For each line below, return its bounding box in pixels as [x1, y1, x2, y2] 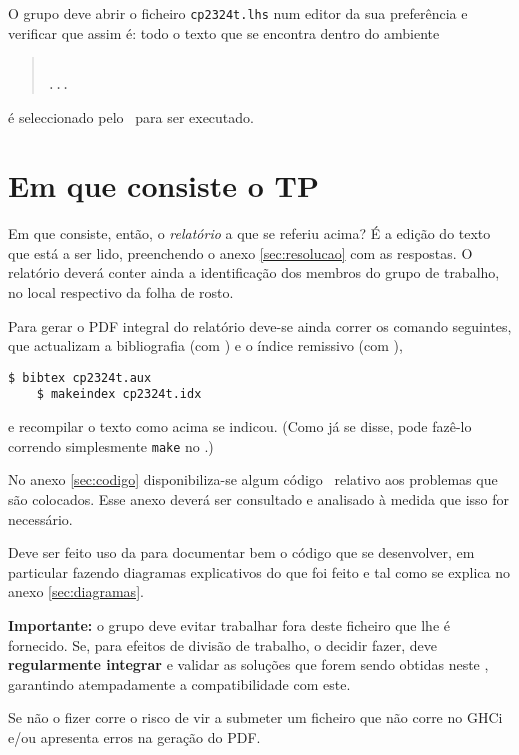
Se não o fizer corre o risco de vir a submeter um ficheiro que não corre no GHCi [8, 707, 503, 728]
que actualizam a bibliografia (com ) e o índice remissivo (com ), [8, 335, 403, 356]
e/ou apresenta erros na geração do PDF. [8, 726, 261, 747]
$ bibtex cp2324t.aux [8, 370, 152, 385]
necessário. [8, 508, 73, 529]
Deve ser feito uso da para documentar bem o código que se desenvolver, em [8, 542, 475, 563]
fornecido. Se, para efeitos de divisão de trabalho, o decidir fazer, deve [8, 634, 437, 655]
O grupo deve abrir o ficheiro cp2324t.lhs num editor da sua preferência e [8, 3, 468, 23]
